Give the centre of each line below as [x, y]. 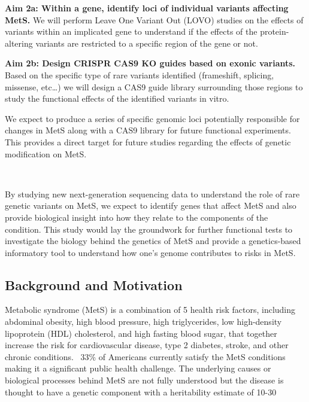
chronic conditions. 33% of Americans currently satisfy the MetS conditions [145, 356]
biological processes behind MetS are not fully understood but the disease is [144, 380]
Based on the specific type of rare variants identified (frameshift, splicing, [140, 74]
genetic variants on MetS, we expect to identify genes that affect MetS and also [151, 205]
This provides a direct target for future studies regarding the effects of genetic [148, 141]
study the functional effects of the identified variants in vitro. [117, 98]
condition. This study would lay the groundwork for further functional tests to [149, 229]
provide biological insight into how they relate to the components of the [137, 217]
